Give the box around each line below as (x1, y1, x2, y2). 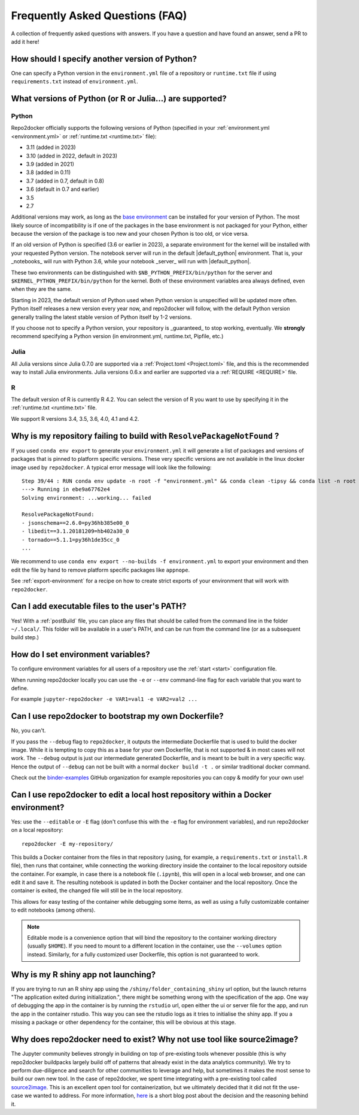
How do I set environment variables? (11, 649, 150, 660)
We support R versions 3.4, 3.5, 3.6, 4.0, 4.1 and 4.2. (11, 415, 139, 422)
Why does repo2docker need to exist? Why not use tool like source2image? (11, 1034, 299, 1044)
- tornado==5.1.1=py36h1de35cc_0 (22, 536, 120, 543)
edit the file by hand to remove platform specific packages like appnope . (11, 566, 190, 573)
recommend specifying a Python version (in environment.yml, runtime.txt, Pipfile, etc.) (11, 333, 224, 340)
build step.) (11, 634, 39, 641)
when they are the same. (11, 285, 72, 293)
